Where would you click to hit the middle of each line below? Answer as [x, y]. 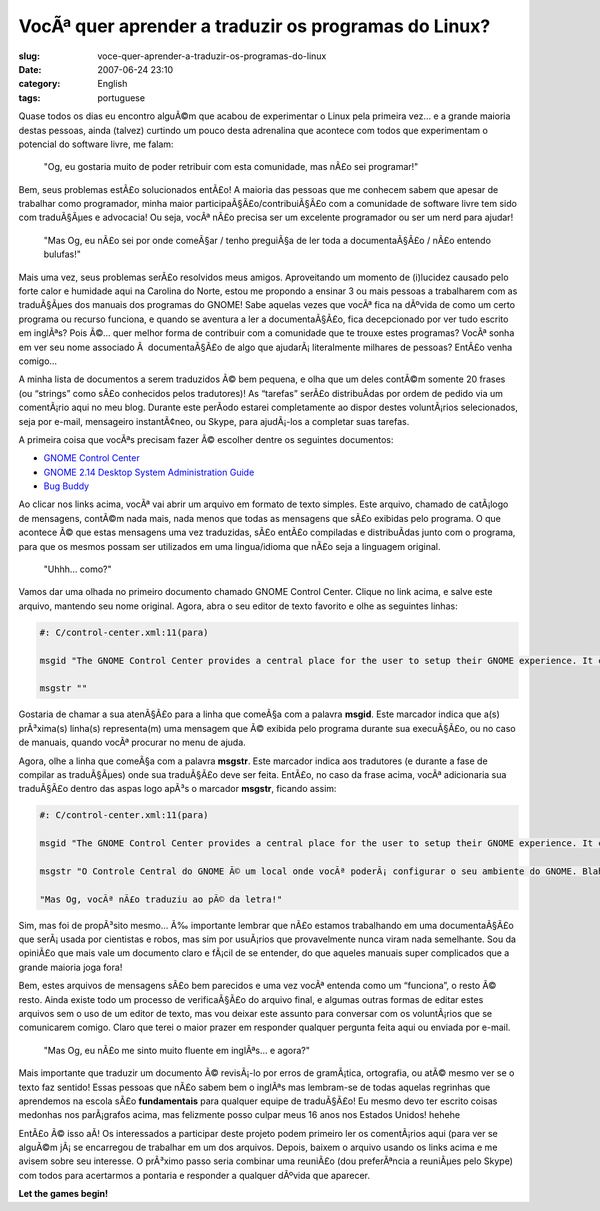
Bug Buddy [66, 486]
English [112, 84]
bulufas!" [62, 254]
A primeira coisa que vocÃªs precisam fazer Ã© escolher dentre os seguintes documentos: [206, 439]
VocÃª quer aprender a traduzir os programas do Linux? [254, 26]
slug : [29, 56]
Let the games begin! [63, 1194]
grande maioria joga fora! [70, 967]
